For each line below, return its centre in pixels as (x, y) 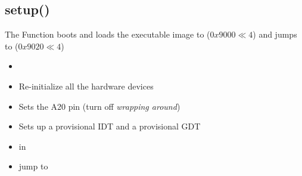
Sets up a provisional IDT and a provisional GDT (110, 126)
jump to (33, 166)
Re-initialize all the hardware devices (86, 86)
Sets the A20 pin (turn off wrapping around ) (99, 106)
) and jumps (275, 34)
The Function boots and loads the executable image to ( (108, 34)
